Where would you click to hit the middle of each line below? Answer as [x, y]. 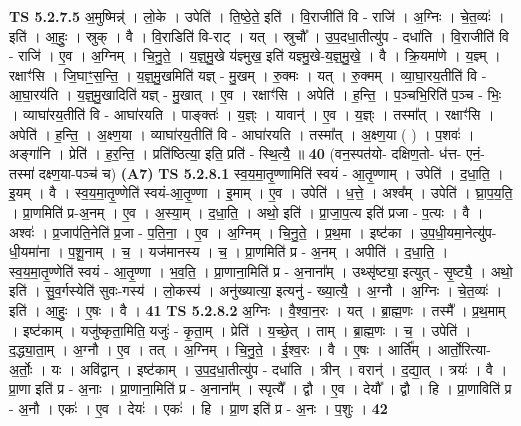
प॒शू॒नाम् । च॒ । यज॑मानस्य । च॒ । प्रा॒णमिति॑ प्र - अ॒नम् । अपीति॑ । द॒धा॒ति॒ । [258, 251]
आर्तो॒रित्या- [464, 349]
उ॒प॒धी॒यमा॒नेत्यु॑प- [458, 231]
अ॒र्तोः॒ [21, 368]
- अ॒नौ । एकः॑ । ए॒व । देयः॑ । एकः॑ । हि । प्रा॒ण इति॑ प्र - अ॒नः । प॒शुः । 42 [198, 407]
